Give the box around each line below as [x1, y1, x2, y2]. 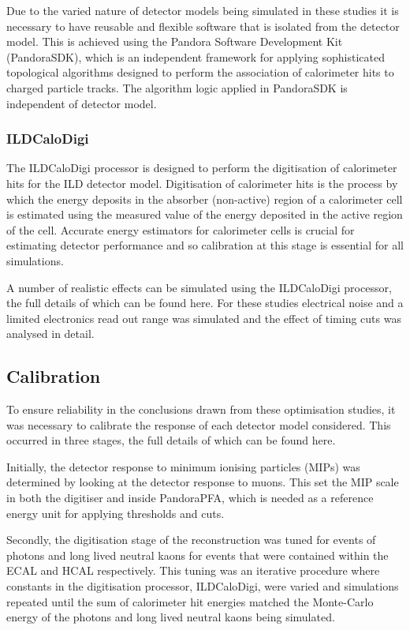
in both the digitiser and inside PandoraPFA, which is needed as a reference [6, 489, 374, 506]
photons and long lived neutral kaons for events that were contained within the [6, 546, 389, 563]
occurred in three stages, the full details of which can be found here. [6, 432, 336, 448]
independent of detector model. [6, 95, 157, 111]
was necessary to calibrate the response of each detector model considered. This [6, 416, 391, 433]
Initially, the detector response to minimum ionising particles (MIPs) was [6, 458, 360, 474]
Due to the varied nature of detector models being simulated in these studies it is [6, 2, 399, 18]
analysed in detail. [6, 325, 95, 342]
